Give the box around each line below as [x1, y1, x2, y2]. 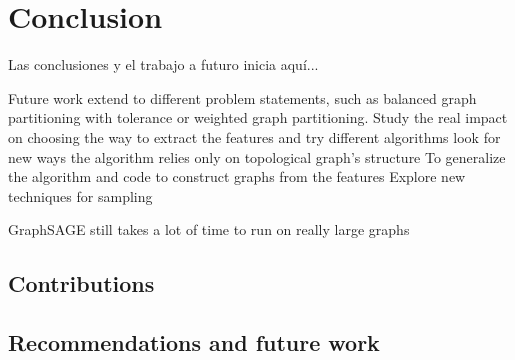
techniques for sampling [8, 185, 153, 206]
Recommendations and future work [8, 327, 380, 358]
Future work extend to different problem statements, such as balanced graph [8, 87, 477, 108]
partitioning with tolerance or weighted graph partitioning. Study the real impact [8, 107, 508, 128]
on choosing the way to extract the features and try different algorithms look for [8, 126, 501, 147]
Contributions [8, 268, 155, 299]
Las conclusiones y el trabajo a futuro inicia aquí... [8, 54, 319, 75]
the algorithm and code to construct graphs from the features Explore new [8, 166, 466, 187]
